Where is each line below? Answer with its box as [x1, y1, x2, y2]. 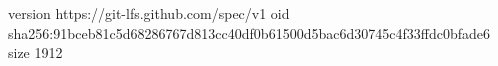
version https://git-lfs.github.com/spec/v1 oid [8, 3, 290, 23]
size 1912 [8, 42, 63, 63]
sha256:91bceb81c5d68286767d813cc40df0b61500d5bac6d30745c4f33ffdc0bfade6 [8, 22, 490, 43]
